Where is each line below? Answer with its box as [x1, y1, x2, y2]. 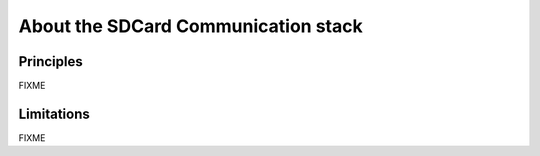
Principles [18, 53, 84, 70]
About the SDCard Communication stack [18, 15, 364, 37]
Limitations [18, 105, 90, 122]
